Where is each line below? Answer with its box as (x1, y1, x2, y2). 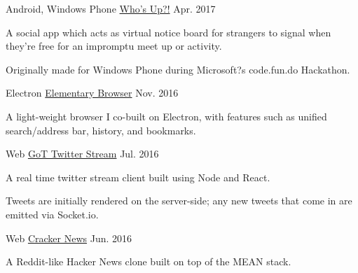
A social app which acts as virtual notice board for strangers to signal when (6, 24, 331, 39)
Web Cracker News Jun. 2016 (6, 230, 132, 245)
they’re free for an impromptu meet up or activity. (6, 38, 222, 53)
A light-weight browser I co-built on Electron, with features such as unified (6, 108, 327, 123)
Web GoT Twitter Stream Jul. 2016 (6, 146, 159, 161)
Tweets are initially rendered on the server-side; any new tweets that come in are (6, 193, 352, 208)
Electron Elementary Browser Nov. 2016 (6, 85, 179, 100)
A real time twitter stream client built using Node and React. (6, 169, 270, 184)
